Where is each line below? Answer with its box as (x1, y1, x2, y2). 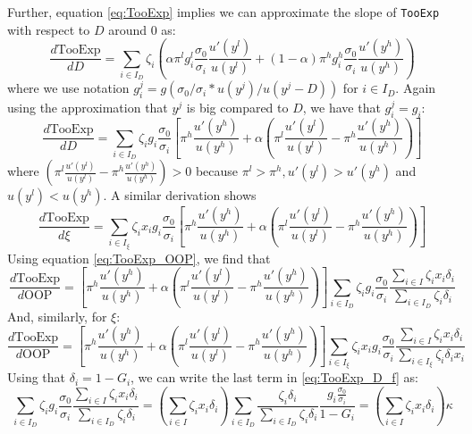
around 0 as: (108, 20, 176, 38)
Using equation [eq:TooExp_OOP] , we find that (7, 248, 271, 267)
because (195, 162, 239, 180)
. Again (395, 79, 436, 97)
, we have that (302, 98, 381, 117)
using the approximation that (7, 98, 168, 117)
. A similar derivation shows (103, 186, 257, 204)
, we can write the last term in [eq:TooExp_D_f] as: (131, 368, 418, 387)
